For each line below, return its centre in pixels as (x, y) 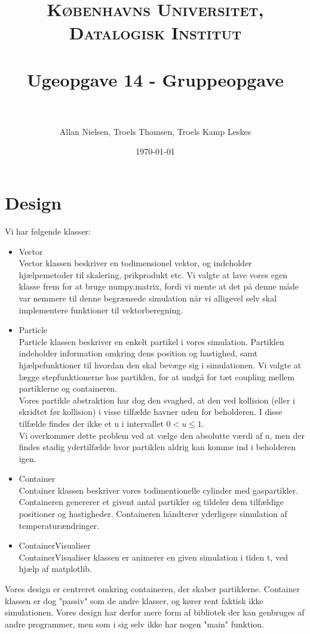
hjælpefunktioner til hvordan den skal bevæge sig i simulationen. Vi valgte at (160, 364)
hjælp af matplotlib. (55, 569)
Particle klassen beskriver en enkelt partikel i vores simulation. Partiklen (151, 341)
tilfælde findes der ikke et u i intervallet (91, 423)
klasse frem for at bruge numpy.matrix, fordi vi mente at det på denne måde (159, 286)
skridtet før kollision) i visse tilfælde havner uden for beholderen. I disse (151, 412)
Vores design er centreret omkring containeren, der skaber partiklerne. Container (153, 589)
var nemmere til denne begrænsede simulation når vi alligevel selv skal (148, 298)
